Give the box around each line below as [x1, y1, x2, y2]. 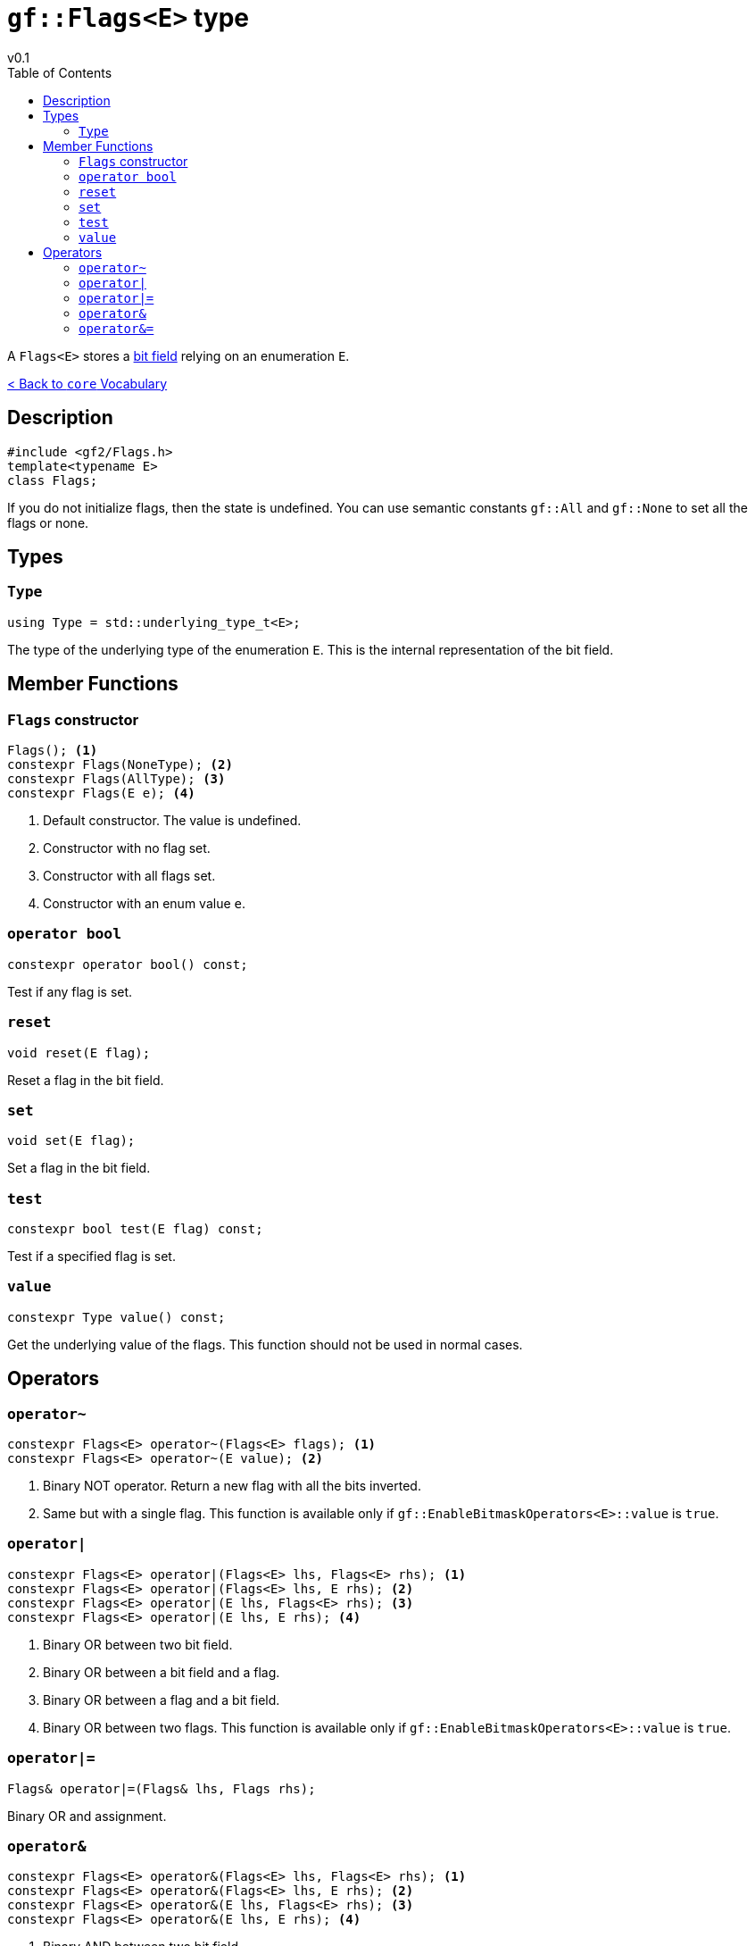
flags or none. [7, 514, 89, 530]
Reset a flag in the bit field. [7, 1072, 164, 1088]
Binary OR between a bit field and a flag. [43, 1664, 280, 1680]
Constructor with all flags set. [43, 868, 216, 884]
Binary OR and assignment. [7, 1808, 167, 1824]
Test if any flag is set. [7, 983, 133, 999]
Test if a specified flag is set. [7, 1249, 176, 1265]
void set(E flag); [7, 1133, 136, 1148]
